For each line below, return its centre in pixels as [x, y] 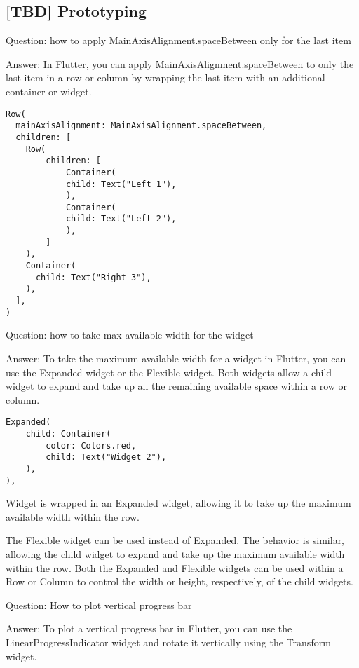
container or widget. [49, 91]
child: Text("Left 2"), [121, 219]
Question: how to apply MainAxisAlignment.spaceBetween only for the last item [178, 40]
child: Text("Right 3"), [93, 277]
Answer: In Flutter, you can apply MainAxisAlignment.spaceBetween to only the [180, 63]
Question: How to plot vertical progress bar [99, 605]
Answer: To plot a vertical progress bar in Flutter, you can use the [149, 628]
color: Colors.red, [91, 445]
